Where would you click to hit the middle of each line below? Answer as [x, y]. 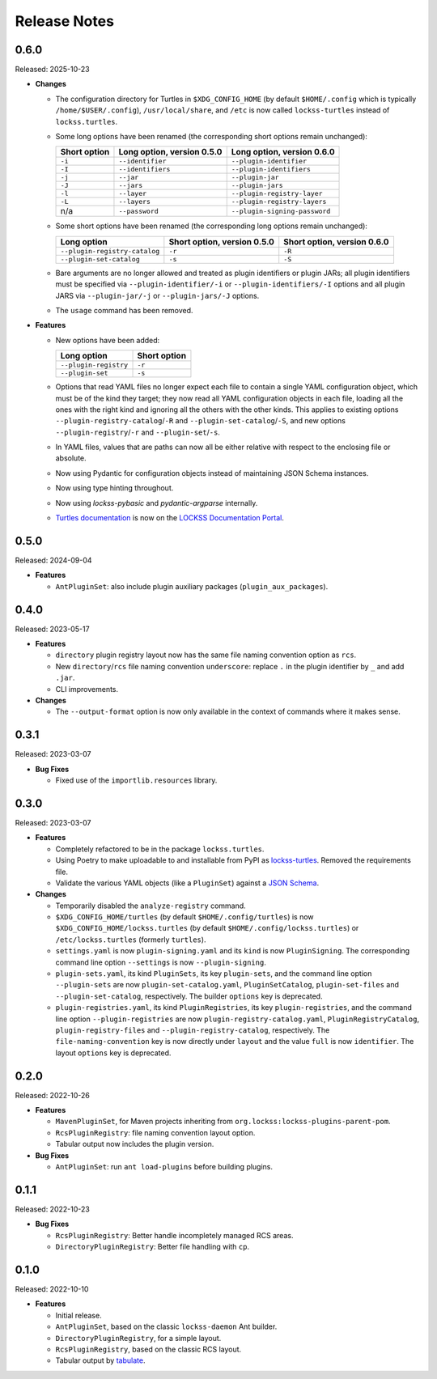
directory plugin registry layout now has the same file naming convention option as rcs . [206, 655]
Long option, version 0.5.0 [170, 152]
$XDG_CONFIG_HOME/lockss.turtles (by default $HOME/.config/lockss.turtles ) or [207, 928]
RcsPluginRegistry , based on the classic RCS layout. [148, 1349]
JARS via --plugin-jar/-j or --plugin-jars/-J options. [157, 295]
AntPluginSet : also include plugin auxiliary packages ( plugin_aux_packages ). [192, 586]
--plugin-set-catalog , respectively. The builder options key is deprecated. [189, 996]
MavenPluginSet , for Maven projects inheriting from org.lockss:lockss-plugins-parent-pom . [223, 1122]
